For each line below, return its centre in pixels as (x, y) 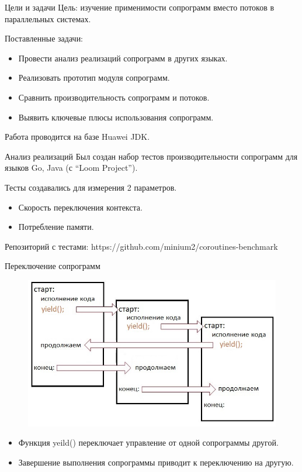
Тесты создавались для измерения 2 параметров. (91, 187)
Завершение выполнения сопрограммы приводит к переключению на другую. (156, 462)
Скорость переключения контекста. (80, 207)
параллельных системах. (48, 18)
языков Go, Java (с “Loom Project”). (71, 168)
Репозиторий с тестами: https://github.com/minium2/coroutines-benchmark (141, 246)
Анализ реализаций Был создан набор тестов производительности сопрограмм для (151, 156)
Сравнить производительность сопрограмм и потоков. (114, 97)
